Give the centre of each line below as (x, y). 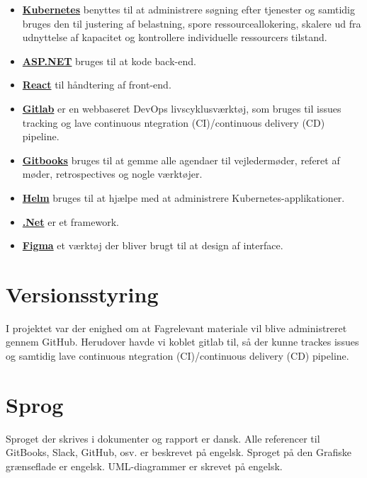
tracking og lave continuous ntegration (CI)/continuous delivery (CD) (174, 122)
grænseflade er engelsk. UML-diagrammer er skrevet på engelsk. (144, 466)
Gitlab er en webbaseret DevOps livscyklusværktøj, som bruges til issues (182, 108)
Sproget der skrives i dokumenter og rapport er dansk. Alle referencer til (163, 438)
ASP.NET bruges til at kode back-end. (109, 61)
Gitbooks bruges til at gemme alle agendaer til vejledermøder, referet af (181, 160)
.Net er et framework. (70, 221)
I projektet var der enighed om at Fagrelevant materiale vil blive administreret (176, 328)
